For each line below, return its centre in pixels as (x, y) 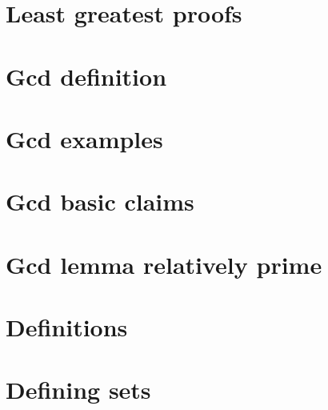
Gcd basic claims (100, 201)
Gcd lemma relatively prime (164, 264)
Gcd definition (86, 76)
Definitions (67, 327)
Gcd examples (84, 138)
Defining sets (78, 390)
